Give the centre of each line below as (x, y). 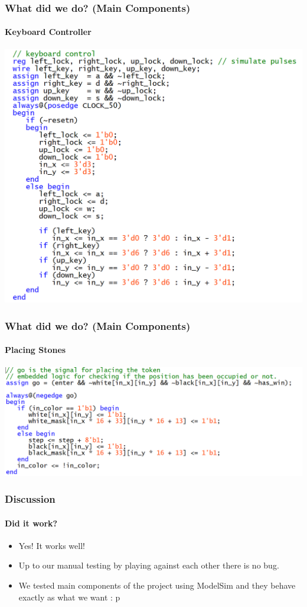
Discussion (30, 499)
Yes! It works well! (52, 545)
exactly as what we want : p (69, 597)
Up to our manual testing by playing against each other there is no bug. (149, 565)
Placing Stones (35, 350)
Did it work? (31, 523)
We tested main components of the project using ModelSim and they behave (157, 585)
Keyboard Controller (48, 32)
